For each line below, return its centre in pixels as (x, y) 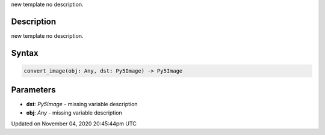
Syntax (25, 53)
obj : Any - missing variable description (74, 112)
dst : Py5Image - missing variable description (82, 104)
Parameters (33, 90)
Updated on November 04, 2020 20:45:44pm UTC (74, 124)
